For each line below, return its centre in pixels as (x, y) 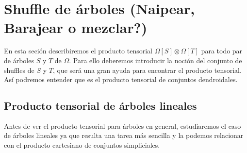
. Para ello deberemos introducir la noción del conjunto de (156, 60)
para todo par (222, 51)
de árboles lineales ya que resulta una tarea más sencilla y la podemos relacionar (124, 135)
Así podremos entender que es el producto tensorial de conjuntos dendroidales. (121, 79)
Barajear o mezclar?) (76, 27)
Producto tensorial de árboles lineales (100, 106)
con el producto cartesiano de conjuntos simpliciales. (82, 145)
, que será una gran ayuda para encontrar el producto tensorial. (147, 70)
